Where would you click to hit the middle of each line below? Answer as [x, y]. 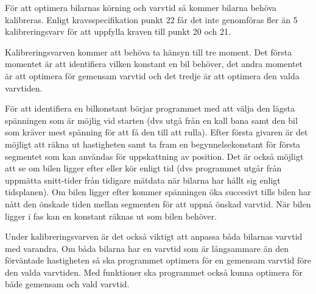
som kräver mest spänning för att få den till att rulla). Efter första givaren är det [156, 132]
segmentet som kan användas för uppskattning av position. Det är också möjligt [154, 156]
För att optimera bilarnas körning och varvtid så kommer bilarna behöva [141, 7]
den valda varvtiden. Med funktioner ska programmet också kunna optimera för [154, 272]
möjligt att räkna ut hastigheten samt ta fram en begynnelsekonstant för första [153, 144]
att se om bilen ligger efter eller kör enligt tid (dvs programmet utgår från [143, 168]
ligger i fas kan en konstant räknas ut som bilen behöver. [111, 216]
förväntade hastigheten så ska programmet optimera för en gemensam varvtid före [158, 260]
